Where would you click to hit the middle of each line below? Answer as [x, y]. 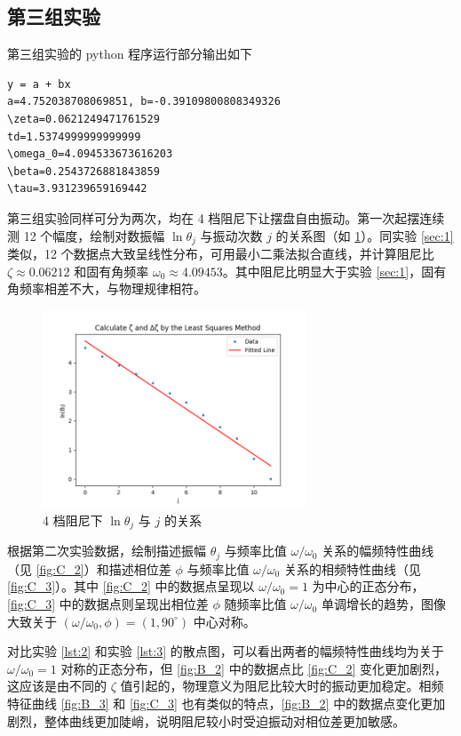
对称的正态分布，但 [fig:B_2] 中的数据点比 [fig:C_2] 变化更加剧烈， [254, 668]
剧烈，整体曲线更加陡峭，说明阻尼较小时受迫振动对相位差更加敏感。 [206, 720]
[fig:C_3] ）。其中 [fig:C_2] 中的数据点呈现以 [131, 586]
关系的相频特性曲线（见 [352, 568]
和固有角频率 [111, 271]
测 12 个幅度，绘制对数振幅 [86, 235]
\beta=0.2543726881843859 [83, 171]
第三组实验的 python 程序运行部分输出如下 [130, 54]
